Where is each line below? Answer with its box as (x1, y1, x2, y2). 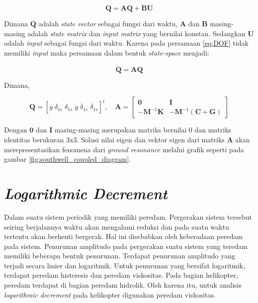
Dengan (4, 124, 27, 135)
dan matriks (194, 124, 232, 135)
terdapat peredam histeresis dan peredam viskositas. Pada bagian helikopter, (4, 270, 238, 280)
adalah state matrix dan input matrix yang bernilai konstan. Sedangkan (27, 28, 246, 38)
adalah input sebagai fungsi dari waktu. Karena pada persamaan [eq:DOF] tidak (4, 38, 249, 48)
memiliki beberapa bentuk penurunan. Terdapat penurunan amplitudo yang (4, 250, 235, 261)
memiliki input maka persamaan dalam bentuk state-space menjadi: (4, 48, 209, 58)
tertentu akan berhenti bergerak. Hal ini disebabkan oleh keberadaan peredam (4, 231, 243, 242)
